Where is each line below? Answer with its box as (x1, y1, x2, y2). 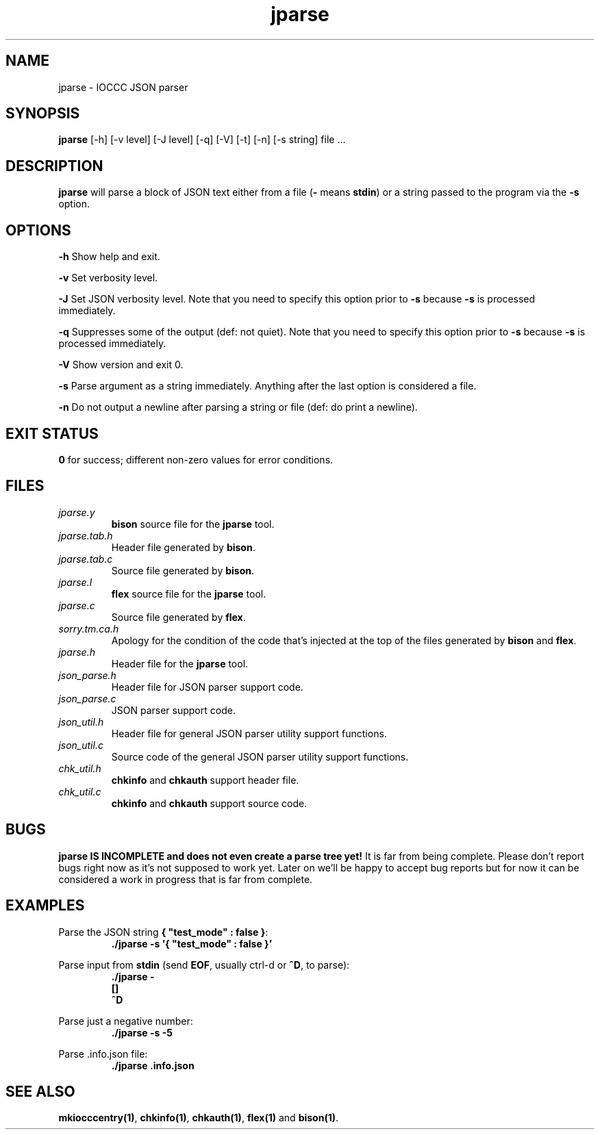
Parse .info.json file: (58, 1047, 148, 1060)
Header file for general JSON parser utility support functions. (111, 727, 387, 739)
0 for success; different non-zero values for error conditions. (58, 453, 334, 466)
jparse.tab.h (58, 529, 113, 541)
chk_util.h (58, 762, 101, 774)
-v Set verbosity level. (58, 272, 158, 284)
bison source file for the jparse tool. (111, 518, 275, 530)
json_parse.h (58, 669, 116, 681)
